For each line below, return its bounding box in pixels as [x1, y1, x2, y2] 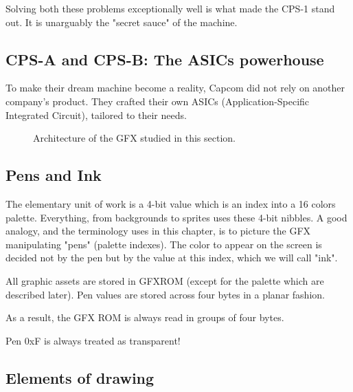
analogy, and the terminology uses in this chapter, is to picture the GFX [5, 224, 311, 238]
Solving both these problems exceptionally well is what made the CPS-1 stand [5, 1, 335, 15]
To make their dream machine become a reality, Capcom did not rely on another [5, 80, 345, 95]
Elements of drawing [5, 367, 155, 388]
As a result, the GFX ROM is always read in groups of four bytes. [5, 310, 284, 325]
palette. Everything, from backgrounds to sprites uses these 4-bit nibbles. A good [5, 210, 348, 224]
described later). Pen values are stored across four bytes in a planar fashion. [5, 287, 325, 301]
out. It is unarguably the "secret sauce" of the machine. [5, 14, 238, 29]
